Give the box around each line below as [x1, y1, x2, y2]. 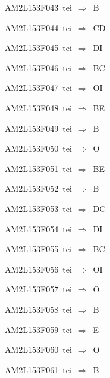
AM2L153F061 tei [5, 363, 72, 376]
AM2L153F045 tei [5, 41, 72, 54]
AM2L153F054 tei [5, 222, 72, 235]
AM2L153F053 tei [5, 202, 72, 214]
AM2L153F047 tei [5, 81, 72, 94]
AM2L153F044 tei [5, 21, 72, 34]
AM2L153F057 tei [5, 283, 72, 295]
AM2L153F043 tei [5, 1, 72, 13]
